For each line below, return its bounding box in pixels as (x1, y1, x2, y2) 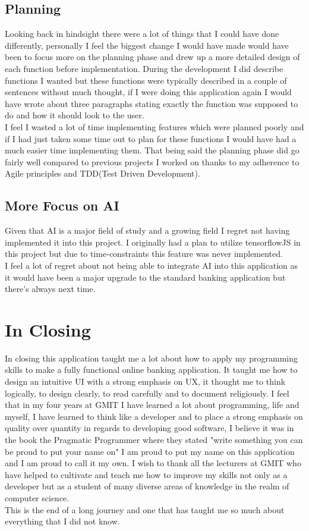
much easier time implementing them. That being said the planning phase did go (5, 144, 299, 156)
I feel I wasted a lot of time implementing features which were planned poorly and (5, 120, 304, 133)
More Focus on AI (5, 196, 119, 215)
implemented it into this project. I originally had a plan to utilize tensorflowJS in (5, 235, 301, 248)
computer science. (5, 491, 70, 504)
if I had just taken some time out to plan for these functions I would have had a (5, 132, 297, 144)
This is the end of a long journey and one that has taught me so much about (5, 503, 285, 516)
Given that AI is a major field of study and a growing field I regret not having (5, 224, 290, 237)
